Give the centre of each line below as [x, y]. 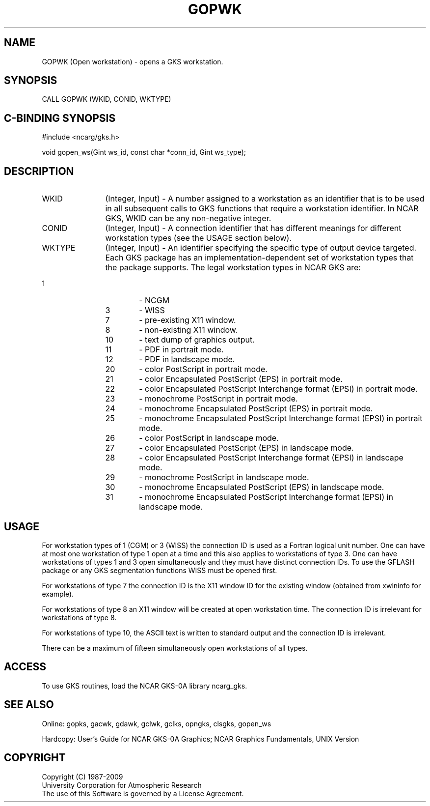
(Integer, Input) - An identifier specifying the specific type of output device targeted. [261, 248]
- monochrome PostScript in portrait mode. [218, 399]
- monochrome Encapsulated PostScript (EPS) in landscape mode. [262, 487]
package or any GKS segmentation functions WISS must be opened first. [160, 570]
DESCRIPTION [39, 171]
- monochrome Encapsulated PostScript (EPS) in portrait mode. [256, 409]
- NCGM [154, 301]
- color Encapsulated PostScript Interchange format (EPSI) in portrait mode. [278, 389]
